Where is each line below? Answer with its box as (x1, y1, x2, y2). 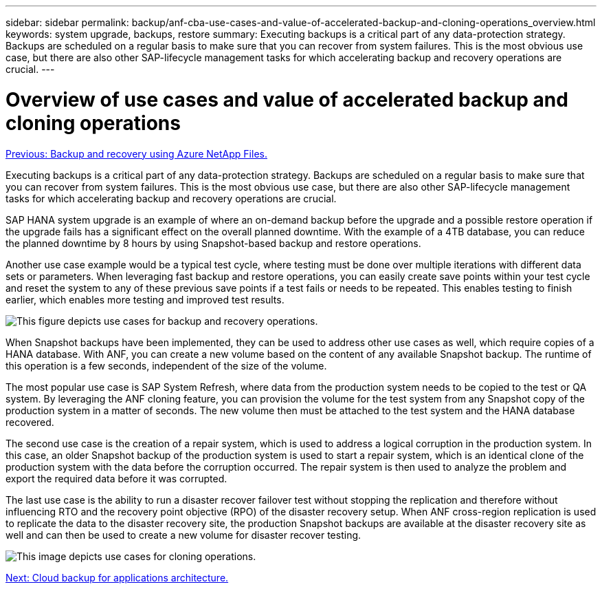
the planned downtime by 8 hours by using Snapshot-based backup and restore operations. (5, 237, 421, 249)
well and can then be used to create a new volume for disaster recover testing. (5, 528, 361, 541)
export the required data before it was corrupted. (5, 472, 227, 484)
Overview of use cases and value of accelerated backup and (5, 87, 568, 111)
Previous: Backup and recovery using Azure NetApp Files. (5, 147, 267, 160)
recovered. (5, 416, 54, 428)
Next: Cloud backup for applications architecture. (5, 571, 229, 583)
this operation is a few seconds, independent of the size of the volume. (5, 359, 327, 372)
